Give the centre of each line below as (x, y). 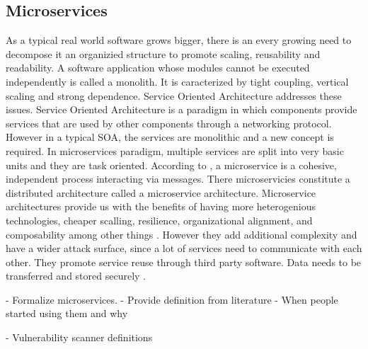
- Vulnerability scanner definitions (79, 337)
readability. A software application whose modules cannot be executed (158, 68)
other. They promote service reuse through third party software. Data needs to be (184, 262)
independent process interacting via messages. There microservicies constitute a (178, 179)
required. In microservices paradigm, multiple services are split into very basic (175, 150)
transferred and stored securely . (76, 276)
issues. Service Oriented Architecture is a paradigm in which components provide (182, 109)
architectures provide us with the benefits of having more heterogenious (161, 206)
